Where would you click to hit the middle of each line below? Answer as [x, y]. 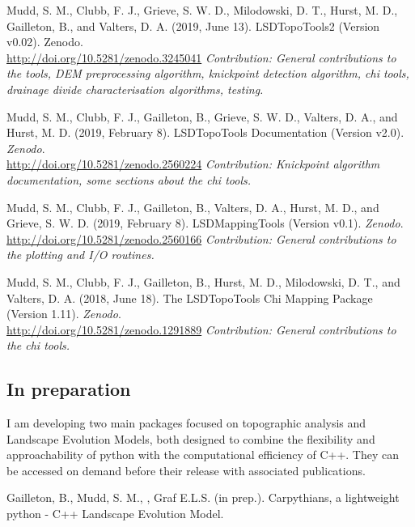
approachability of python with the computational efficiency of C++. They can [203, 455]
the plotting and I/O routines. [80, 255]
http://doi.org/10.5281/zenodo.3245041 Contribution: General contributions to [201, 57]
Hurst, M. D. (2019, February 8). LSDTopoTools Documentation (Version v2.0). [205, 132]
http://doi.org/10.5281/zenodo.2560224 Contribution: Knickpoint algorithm [193, 164]
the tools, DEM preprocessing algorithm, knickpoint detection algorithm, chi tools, [208, 73]
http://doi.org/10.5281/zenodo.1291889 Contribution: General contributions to [201, 329]
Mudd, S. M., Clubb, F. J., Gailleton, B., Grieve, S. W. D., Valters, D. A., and [202, 116]
